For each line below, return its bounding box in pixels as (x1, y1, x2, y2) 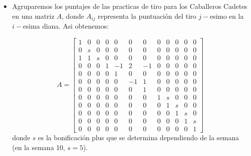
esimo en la (210, 10, 244, 21)
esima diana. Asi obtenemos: (23, 21, 109, 31)
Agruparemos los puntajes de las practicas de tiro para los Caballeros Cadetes (12, 1, 248, 11)
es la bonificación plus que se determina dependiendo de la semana (38, 132, 239, 143)
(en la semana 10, (12, 142, 65, 152)
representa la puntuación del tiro (97, 10, 196, 21)
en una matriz (12, 10, 55, 21)
